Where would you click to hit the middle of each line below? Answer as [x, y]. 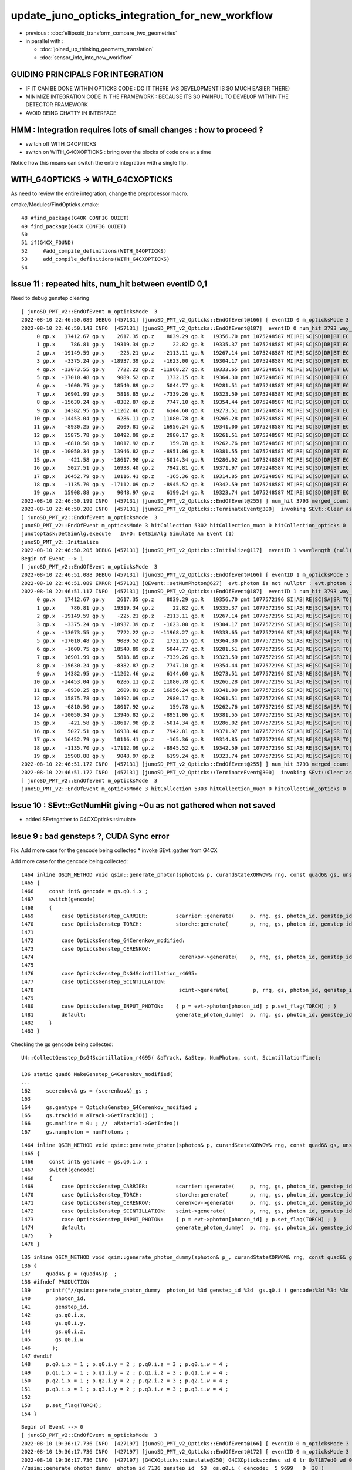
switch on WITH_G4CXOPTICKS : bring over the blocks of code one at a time [118, 152]
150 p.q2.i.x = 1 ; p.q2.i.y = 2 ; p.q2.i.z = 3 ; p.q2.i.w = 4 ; [125, 1381]
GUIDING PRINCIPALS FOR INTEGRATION [87, 74]
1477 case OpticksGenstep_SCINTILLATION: [94, 982]
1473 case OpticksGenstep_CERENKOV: [87, 949]
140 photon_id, [54, 1299]
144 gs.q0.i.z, [54, 1331]
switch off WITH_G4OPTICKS [61, 143]
